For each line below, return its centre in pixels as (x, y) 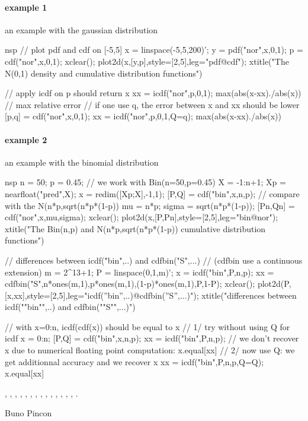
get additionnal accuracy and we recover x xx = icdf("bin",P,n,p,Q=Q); (134, 361)
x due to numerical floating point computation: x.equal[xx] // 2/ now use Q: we (150, 350)
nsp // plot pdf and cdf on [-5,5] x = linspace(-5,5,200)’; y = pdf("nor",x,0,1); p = (154, 50)
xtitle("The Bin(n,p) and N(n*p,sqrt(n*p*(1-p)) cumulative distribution (135, 228)
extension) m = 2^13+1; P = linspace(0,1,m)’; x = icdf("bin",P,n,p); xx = (139, 272)
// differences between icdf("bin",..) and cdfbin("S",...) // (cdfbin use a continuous (154, 260)
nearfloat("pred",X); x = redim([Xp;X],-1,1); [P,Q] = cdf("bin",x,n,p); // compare (152, 193)
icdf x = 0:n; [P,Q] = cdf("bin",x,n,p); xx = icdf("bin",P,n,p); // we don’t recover (152, 338)
